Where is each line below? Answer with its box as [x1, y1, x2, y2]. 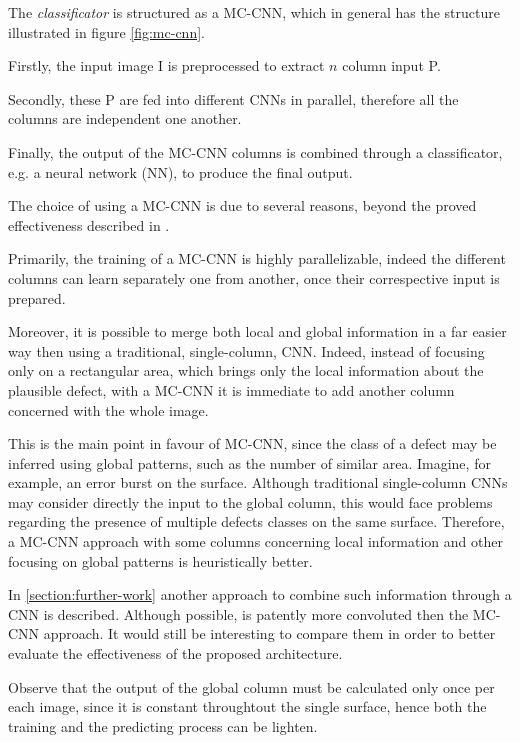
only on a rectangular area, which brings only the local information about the [8, 360, 484, 381]
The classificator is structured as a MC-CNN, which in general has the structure [8, 2, 500, 22]
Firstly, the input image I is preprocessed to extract [8, 55, 325, 76]
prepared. [8, 287, 66, 308]
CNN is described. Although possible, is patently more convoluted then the [8, 603, 469, 624]
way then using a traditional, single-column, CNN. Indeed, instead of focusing [8, 340, 485, 361]
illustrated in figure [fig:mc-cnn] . [8, 21, 205, 42]
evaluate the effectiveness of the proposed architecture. [8, 643, 343, 664]
